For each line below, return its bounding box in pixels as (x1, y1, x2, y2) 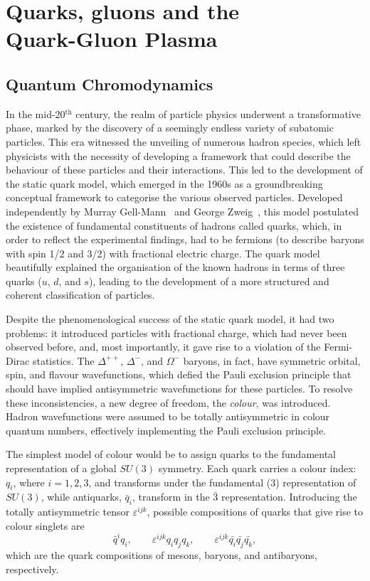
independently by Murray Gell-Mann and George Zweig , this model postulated (6, 203, 359, 218)
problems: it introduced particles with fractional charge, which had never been (6, 325, 347, 340)
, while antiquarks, (41, 489, 122, 504)
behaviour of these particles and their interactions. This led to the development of (6, 162, 363, 177)
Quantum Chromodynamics (6, 73, 213, 95)
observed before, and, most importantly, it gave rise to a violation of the (6, 339, 321, 354)
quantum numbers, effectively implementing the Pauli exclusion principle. (6, 422, 327, 437)
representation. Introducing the (221, 489, 357, 504)
